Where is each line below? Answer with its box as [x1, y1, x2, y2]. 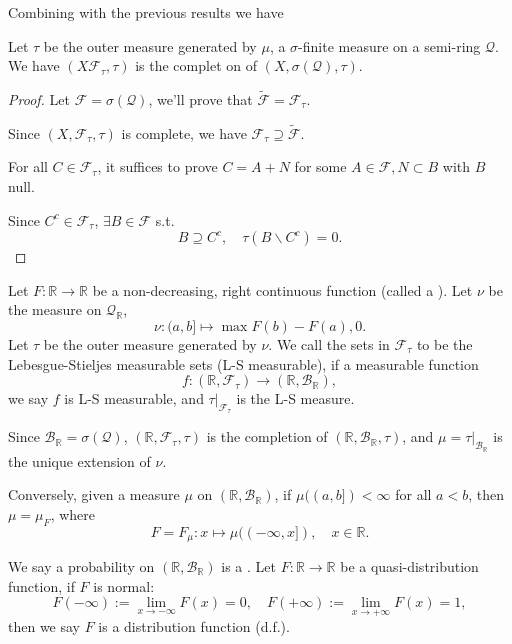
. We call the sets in [268, 333, 390, 354]
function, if [8, 575, 75, 596]
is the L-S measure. [236, 388, 355, 409]
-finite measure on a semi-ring [298, 35, 481, 56]
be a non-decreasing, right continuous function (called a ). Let [92, 279, 473, 300]
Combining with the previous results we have [8, 2, 284, 22]
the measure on [8, 299, 102, 320]
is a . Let [221, 556, 277, 576]
